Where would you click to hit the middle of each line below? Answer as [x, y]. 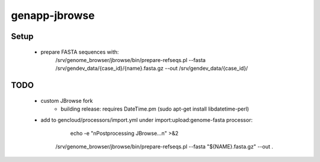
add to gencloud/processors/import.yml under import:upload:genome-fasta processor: [147, 120]
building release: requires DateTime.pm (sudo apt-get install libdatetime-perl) [155, 109]
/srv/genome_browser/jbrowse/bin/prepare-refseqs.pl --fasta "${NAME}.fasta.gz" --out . [164, 147]
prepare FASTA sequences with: [80, 52]
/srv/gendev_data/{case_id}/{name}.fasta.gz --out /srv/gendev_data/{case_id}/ [152, 69]
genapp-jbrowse [53, 15]
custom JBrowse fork [67, 101]
